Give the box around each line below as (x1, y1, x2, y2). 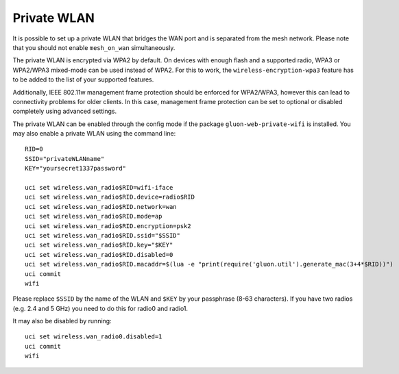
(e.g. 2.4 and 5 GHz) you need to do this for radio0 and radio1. (12, 304, 189, 312)
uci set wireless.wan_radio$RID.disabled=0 (25, 251, 173, 258)
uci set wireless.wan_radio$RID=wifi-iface (25, 184, 173, 192)
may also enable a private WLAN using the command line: (12, 129, 176, 138)
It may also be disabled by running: (12, 317, 112, 325)
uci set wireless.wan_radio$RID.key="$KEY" (25, 241, 173, 249)
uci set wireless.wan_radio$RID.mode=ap (25, 212, 162, 221)
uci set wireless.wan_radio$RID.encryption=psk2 (25, 222, 191, 229)
